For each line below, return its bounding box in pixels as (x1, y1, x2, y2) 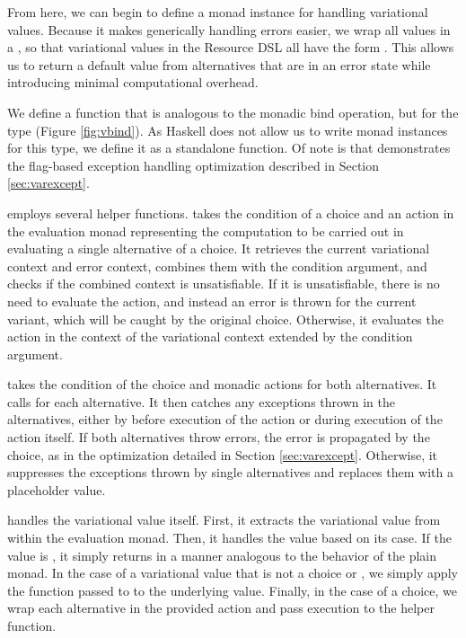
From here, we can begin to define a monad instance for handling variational (7, 3, 428, 21)
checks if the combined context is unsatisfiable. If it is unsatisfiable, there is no (7, 274, 440, 293)
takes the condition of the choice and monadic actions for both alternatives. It (7, 375, 437, 394)
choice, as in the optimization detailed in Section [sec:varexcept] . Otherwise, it (7, 445, 438, 464)
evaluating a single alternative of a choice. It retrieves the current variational (7, 239, 430, 258)
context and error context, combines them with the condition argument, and (7, 256, 427, 275)
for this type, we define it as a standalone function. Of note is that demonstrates (7, 138, 451, 157)
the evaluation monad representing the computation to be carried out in (7, 221, 404, 240)
